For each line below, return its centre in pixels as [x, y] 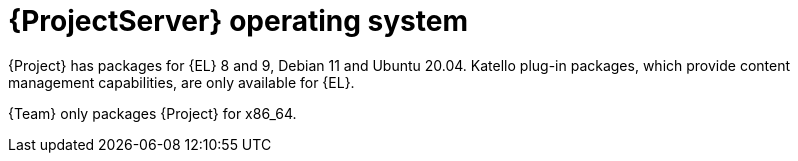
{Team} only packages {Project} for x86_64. [152, 113]
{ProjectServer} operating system [238, 21]
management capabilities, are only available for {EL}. [181, 82]
